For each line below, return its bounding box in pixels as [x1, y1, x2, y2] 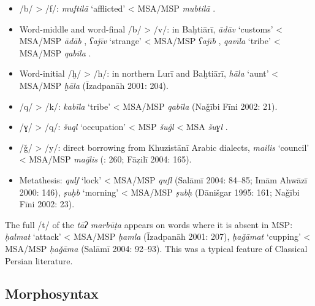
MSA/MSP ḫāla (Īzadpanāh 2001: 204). [19, 78, 169, 91]
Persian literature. [5, 254, 73, 267]
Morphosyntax [5, 284, 99, 303]
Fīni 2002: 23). [19, 197, 75, 210]
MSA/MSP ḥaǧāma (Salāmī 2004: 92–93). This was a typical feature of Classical [5, 242, 308, 254]
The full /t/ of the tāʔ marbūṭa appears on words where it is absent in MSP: [5, 218, 293, 231]
